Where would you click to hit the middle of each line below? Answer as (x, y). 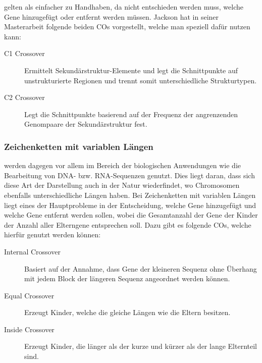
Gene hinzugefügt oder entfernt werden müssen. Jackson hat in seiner (112, 16)
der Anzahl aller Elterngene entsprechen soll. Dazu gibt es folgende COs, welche (128, 224)
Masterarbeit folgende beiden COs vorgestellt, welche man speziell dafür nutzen (127, 27)
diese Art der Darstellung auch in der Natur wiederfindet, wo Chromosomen (122, 185)
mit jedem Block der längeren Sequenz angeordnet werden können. (127, 278)
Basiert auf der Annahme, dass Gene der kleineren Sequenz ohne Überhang (141, 268)
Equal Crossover (29, 295)
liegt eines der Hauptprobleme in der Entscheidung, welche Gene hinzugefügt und (130, 205)
